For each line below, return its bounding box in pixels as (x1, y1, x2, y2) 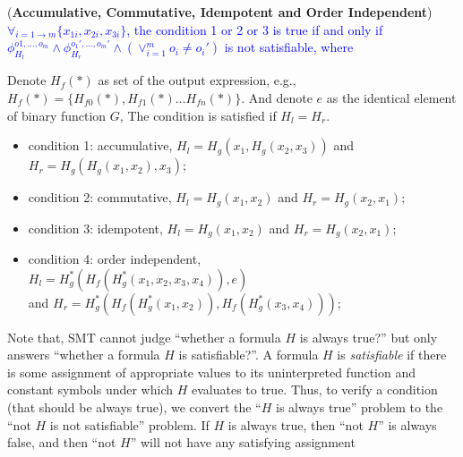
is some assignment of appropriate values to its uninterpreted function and (7, 362, 416, 381)
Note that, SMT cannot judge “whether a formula (7, 327, 281, 346)
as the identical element (326, 88, 457, 106)
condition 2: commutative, (28, 188, 172, 207)
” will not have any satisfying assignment (130, 433, 356, 452)
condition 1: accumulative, (28, 136, 173, 155)
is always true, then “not (227, 415, 364, 434)
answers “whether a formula (7, 345, 160, 364)
